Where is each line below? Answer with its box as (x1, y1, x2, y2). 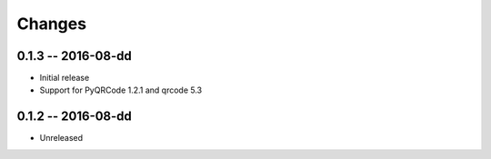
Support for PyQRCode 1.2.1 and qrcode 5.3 (39, 84, 203, 95)
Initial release (39, 73, 90, 84)
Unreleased (39, 133, 84, 144)
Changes (16, 14, 86, 34)
